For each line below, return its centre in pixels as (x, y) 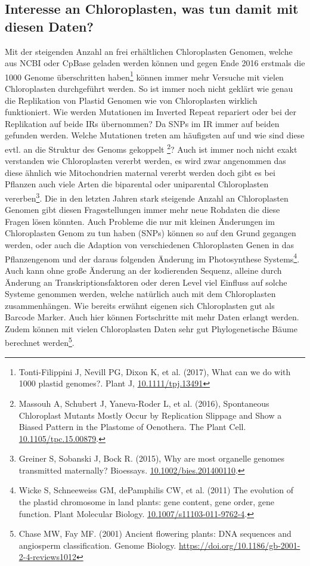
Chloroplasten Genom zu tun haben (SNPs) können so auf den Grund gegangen (151, 233)
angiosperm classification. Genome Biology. (97, 545)
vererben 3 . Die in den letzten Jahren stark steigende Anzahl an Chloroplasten (147, 197)
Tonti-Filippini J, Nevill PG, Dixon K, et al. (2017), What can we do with (155, 371)
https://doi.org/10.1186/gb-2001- (239, 545)
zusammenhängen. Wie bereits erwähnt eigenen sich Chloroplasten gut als (140, 305)
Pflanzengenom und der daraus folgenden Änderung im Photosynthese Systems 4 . (152, 258)
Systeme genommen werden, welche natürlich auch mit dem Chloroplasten (140, 294)
